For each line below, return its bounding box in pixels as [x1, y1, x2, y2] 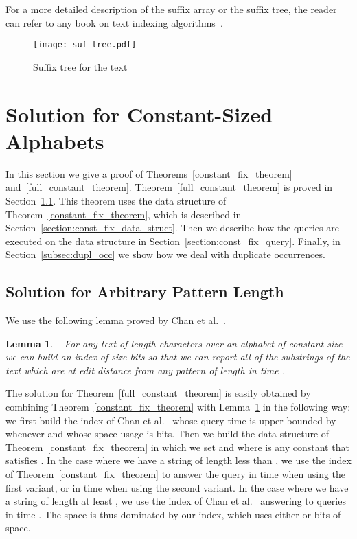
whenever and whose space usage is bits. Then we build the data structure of [5, 426, 330, 441]
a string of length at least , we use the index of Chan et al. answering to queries [5, 494, 346, 508]
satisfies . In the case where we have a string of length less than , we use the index [5, 453, 352, 468]
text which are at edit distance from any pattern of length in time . [5, 363, 286, 377]
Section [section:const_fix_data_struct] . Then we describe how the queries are [5, 220, 339, 235]
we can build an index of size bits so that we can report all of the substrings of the [5, 349, 350, 364]
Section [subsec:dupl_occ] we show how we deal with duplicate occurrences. [5, 247, 325, 262]
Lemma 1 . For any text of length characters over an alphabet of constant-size [5, 336, 343, 350]
